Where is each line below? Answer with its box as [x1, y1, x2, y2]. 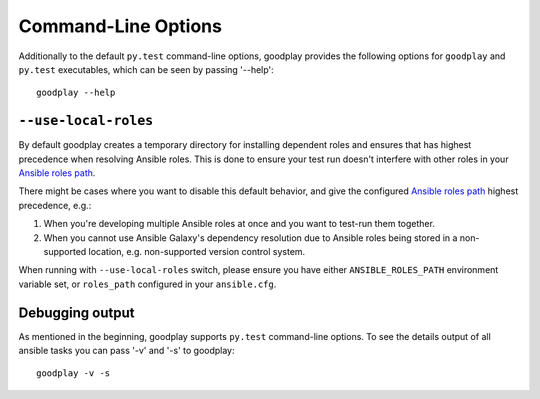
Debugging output [18, 304, 135, 321]
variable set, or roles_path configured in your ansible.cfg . [18, 278, 277, 290]
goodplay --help [36, 87, 116, 99]
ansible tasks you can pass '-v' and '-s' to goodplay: [18, 345, 235, 357]
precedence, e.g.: [18, 199, 92, 211]
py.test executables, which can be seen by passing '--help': [18, 63, 274, 75]
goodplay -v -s [36, 368, 111, 379]
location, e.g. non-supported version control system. [88, 245, 306, 257]
